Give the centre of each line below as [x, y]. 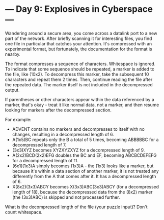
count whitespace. [24, 212]
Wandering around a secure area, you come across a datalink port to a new [81, 33]
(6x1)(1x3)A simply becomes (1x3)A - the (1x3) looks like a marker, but [83, 166]
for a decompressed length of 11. [45, 160]
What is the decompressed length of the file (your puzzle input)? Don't [76, 207]
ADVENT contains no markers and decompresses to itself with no [78, 129]
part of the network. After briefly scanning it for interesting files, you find [79, 38]
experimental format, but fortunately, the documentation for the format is [79, 49]
